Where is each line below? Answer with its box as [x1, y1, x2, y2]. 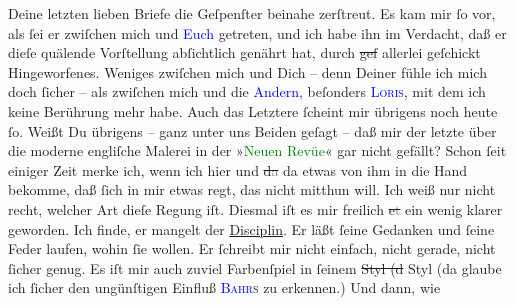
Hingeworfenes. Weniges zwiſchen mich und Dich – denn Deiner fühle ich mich [8, 61, 487, 82]
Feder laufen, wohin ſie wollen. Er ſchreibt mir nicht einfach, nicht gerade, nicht [8, 238, 496, 259]
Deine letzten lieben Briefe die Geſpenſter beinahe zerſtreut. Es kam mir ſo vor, [8, 3, 496, 23]
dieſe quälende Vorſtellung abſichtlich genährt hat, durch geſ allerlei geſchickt [8, 42, 481, 63]
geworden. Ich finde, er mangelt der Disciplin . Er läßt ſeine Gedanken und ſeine [8, 218, 495, 239]
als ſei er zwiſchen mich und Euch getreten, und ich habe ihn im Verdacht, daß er [8, 22, 507, 43]
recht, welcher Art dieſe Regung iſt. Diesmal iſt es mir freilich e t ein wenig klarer [8, 198, 503, 219]
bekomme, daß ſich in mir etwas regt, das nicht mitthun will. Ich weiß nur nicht [8, 179, 496, 200]
